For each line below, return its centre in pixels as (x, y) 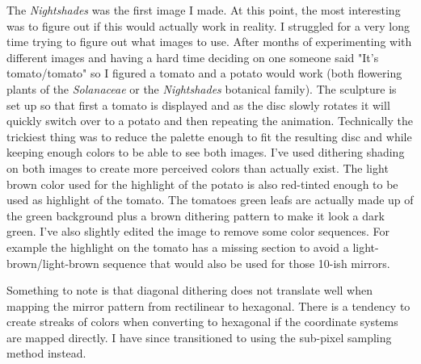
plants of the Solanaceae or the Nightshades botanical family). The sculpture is (202, 88)
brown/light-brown (53, 263)
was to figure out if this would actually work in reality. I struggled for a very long (208, 25)
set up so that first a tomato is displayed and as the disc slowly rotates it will (198, 105)
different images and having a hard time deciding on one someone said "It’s (193, 57)
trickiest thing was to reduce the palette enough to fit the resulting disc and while (209, 136)
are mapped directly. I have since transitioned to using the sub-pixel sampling (199, 337)
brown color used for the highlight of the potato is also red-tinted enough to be (202, 184)
